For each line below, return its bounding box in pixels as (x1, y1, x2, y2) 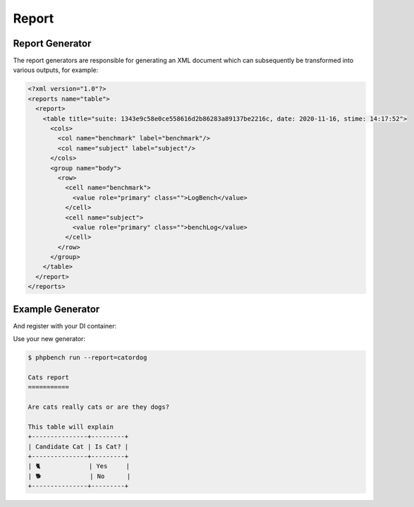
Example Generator (13, 303, 100, 315)
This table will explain (28, 422, 114, 431)
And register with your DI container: (13, 321, 117, 330)
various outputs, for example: (13, 66, 99, 74)
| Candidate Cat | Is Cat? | (28, 442, 129, 451)
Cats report (28, 373, 70, 381)
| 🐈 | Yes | (28, 463, 130, 470)
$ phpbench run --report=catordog (28, 354, 147, 362)
